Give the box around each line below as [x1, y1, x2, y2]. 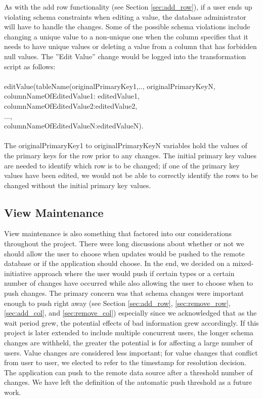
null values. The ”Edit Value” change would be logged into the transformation [4, 51, 246, 61]
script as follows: [4, 61, 56, 71]
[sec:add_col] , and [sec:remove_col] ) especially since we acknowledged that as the [4, 307, 257, 318]
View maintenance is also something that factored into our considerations [4, 228, 232, 239]
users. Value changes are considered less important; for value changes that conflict [4, 347, 258, 358]
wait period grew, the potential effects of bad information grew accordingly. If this [4, 317, 259, 328]
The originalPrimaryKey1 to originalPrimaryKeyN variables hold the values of [4, 140, 247, 151]
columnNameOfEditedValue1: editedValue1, [4, 91, 140, 101]
